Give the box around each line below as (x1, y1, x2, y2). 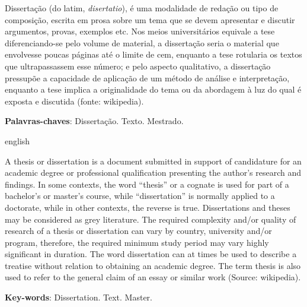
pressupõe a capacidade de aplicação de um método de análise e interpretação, (5, 71, 290, 84)
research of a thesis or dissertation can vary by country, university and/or (5, 224, 272, 237)
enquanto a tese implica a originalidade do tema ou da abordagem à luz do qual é (5, 83, 302, 96)
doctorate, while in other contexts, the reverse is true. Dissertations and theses (5, 201, 290, 213)
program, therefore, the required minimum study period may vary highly (5, 236, 269, 248)
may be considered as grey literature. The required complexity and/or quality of (5, 213, 296, 225)
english (5, 134, 30, 147)
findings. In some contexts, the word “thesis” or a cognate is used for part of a (5, 178, 289, 190)
